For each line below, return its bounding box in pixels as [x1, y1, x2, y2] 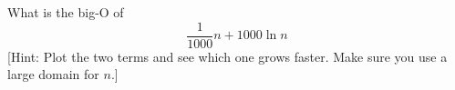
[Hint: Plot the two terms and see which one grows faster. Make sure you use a [7, 46, 448, 65]
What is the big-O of [7, 3, 124, 21]
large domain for [7, 65, 99, 84]
